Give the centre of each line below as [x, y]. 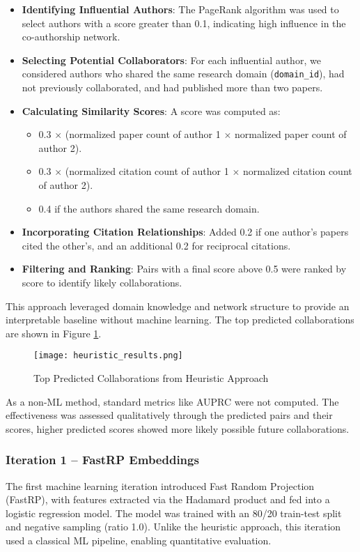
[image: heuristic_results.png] [108, 356]
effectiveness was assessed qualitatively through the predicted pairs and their [169, 415]
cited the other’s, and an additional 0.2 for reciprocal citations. [156, 245]
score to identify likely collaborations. [102, 282]
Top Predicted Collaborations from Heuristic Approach [151, 378]
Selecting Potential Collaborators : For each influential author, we [171, 60]
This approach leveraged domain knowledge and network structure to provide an [178, 306]
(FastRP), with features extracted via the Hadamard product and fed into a [168, 499]
